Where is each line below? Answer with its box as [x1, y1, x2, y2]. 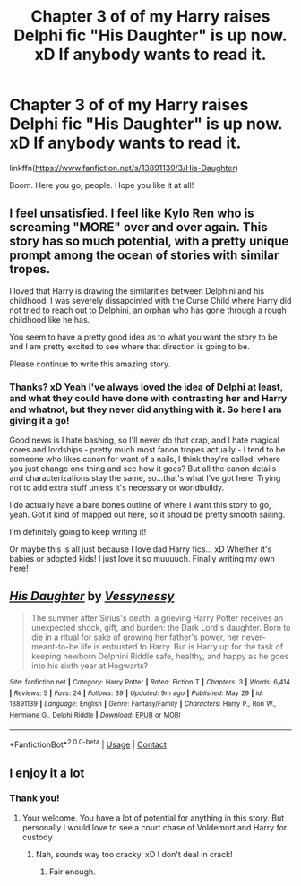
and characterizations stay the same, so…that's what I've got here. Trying [9, 473, 281, 484]
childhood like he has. [9, 314, 90, 324]
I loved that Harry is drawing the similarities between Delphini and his [9, 285, 265, 297]
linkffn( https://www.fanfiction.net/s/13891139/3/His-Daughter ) [9, 162, 239, 173]
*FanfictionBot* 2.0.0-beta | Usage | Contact [9, 737, 168, 750]
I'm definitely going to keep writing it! [9, 527, 147, 538]
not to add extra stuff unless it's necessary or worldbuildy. [9, 482, 225, 494]
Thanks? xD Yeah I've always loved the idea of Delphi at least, [9, 381, 284, 393]
